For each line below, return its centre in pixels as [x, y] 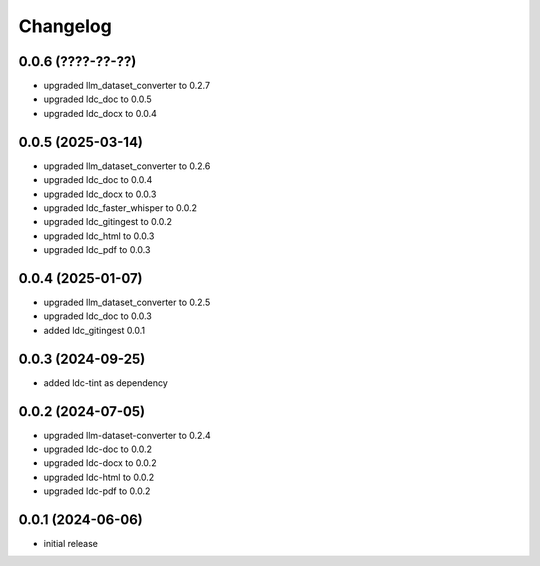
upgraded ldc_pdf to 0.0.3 [97, 250]
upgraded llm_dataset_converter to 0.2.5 [127, 302]
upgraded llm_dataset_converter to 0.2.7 [126, 86]
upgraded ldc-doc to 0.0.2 [98, 449]
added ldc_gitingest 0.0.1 [94, 330]
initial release [71, 544]
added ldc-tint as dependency [106, 382]
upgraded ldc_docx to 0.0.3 [100, 194]
